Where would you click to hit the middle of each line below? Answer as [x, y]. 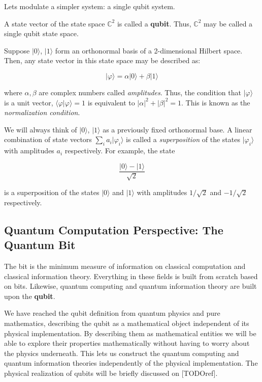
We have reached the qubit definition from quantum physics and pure [112, 313]
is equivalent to [111, 102]
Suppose [17, 50]
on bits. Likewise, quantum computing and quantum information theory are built [130, 286]
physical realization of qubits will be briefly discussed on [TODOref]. [111, 373]
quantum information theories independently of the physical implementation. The [131, 363]
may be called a [228, 23]
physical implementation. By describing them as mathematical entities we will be [130, 333]
